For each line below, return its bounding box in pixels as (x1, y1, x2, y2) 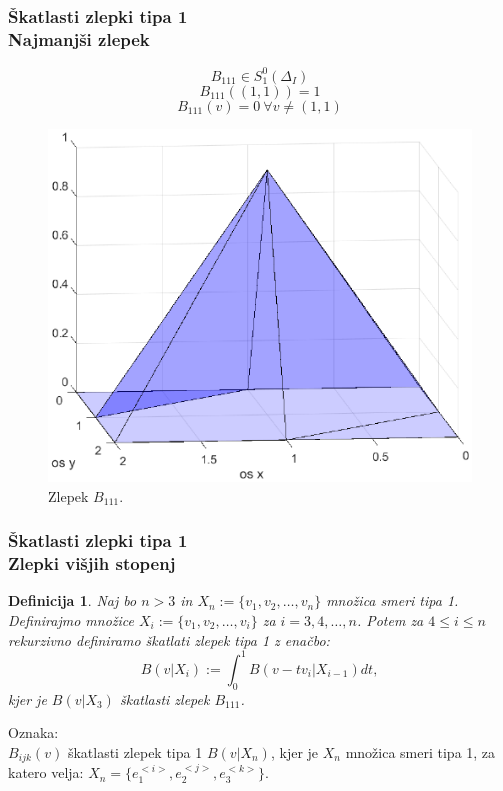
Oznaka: (8, 722, 59, 743)
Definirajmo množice (8, 610, 134, 631)
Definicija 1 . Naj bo (8, 590, 137, 611)
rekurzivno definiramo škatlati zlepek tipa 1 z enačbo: (8, 629, 330, 650)
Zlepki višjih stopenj (8, 551, 176, 576)
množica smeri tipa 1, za (345, 741, 496, 762)
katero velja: (8, 762, 84, 783)
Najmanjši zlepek (8, 26, 150, 51)
